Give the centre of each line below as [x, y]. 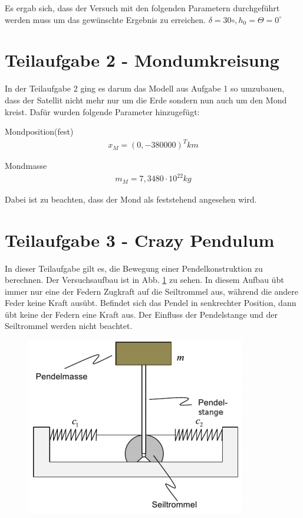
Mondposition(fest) [39, 131]
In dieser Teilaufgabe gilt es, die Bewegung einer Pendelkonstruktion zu [134, 268]
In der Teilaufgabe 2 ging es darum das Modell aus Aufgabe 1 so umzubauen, [145, 88]
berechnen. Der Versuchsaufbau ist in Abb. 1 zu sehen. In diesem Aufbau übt [144, 280]
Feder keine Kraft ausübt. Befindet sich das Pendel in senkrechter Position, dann [151, 303]
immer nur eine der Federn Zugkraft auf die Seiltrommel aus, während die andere [151, 291]
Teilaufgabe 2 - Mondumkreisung [142, 60]
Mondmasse [26, 166]
